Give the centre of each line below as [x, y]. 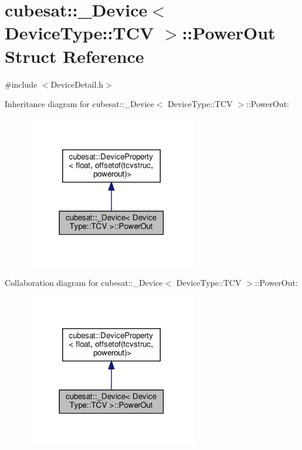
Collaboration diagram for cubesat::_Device [84, 283]
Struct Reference [74, 56]
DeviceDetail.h [77, 84]
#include [21, 84]
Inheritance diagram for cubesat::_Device [79, 104]
